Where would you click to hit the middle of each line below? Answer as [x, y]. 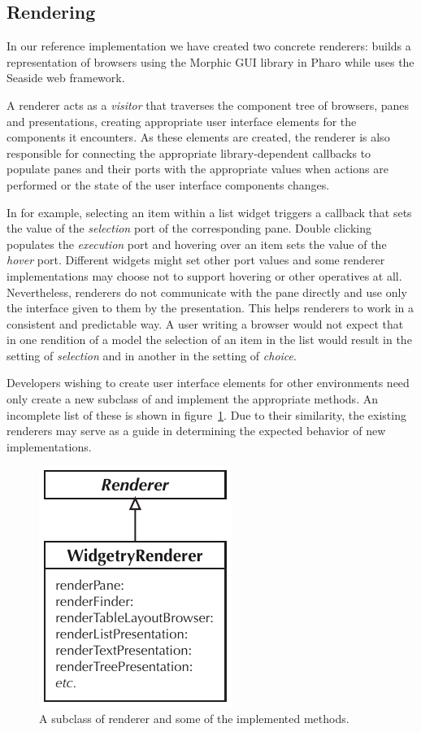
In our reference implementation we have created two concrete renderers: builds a [209, 46]
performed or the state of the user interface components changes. [168, 184]
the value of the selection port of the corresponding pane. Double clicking [189, 228]
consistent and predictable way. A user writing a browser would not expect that [205, 323]
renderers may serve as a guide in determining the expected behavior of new [196, 431]
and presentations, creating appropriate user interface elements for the [182, 121]
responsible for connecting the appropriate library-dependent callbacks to [189, 152]
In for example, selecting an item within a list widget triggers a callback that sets [209, 212]
